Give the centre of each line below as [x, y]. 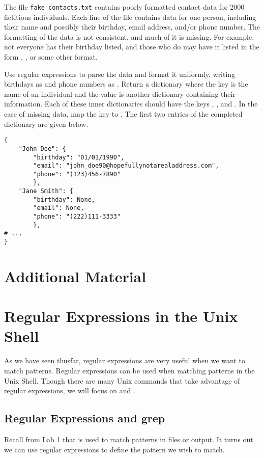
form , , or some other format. [51, 57]
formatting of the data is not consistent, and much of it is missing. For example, [129, 36]
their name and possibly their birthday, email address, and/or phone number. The [132, 27]
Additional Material [75, 276]
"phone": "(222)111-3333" [77, 217]
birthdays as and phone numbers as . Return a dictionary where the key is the [126, 84]
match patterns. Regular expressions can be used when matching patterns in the [129, 370]
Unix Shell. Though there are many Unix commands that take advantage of [122, 380]
